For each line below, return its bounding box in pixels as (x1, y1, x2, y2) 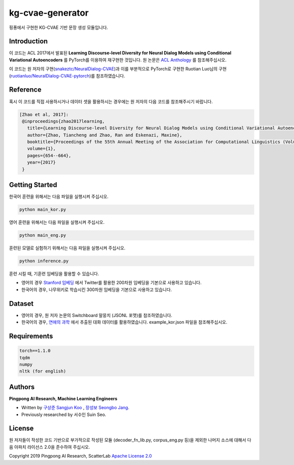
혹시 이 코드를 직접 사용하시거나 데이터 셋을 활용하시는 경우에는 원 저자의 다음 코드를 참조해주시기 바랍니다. (9, 98, 213, 104)
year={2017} (27, 160, 56, 165)
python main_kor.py (19, 207, 66, 213)
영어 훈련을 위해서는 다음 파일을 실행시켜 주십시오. (9, 220, 105, 225)
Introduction (9, 37, 48, 46)
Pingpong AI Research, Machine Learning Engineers (9, 395, 118, 401)
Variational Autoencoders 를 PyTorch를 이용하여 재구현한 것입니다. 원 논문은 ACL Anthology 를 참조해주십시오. (9, 57, 227, 63)
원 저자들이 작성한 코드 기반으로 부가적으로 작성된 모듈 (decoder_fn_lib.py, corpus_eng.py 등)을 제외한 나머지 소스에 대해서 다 (9, 437, 252, 443)
